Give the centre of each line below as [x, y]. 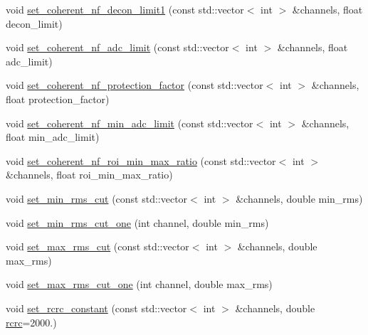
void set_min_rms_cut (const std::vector [97, 198]
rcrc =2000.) [31, 322]
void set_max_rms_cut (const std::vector [98, 246]
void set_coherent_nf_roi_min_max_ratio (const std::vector [141, 160]
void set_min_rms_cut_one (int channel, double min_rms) [137, 222]
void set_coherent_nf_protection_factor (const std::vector [135, 85]
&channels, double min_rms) [299, 198]
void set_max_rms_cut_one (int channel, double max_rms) [139, 284]
